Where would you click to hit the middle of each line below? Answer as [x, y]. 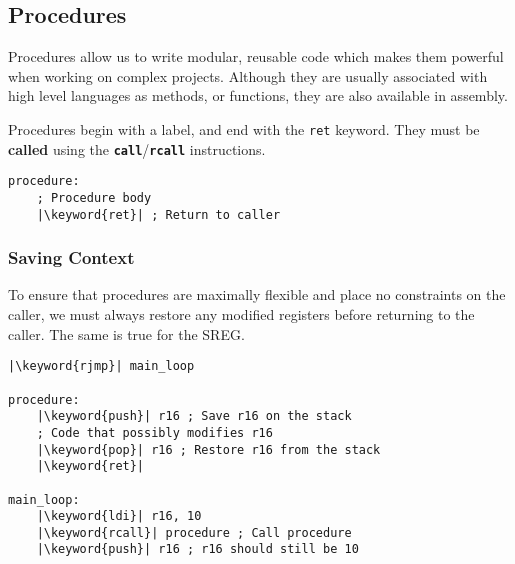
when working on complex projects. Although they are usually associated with [248, 75]
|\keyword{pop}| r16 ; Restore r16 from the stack [208, 449]
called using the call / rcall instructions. [137, 148]
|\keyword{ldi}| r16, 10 [119, 516]
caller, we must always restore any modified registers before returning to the [241, 314]
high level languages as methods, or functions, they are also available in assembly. [258, 95]
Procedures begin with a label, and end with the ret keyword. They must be [244, 128]
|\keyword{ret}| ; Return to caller [158, 214]
